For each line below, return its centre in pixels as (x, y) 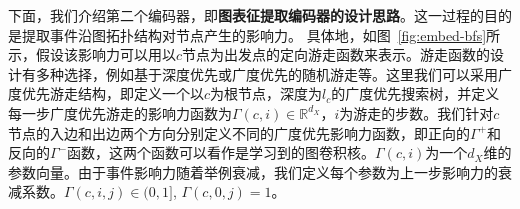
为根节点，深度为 (266, 93)
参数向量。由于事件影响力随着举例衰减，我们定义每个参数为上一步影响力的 (253, 171)
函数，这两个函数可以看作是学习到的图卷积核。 (221, 152)
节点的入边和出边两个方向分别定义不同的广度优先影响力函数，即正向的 (239, 132)
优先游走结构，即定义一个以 (112, 93)
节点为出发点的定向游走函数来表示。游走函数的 (336, 54)
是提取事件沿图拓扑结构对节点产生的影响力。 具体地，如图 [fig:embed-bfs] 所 (254, 34)
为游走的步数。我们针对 (416, 112)
